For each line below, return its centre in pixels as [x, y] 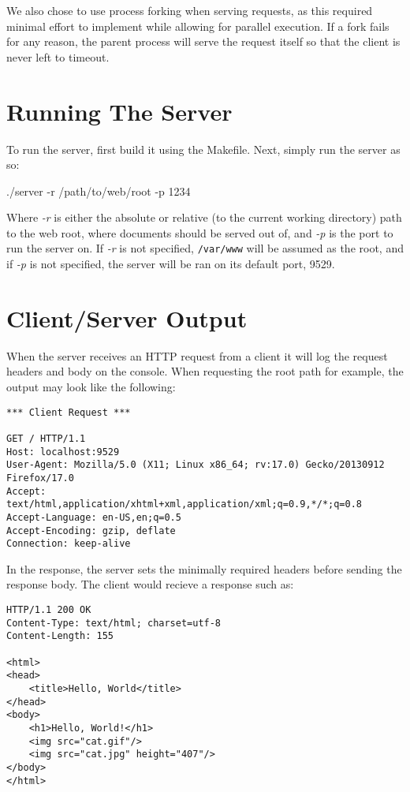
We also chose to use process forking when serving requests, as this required [190, 10]
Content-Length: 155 [60, 636]
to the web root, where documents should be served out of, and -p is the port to [200, 232]
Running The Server [119, 111]
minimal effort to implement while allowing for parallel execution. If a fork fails [198, 26]
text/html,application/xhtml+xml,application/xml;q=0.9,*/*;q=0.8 [184, 504]
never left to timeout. [58, 56]
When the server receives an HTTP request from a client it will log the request [197, 355]
